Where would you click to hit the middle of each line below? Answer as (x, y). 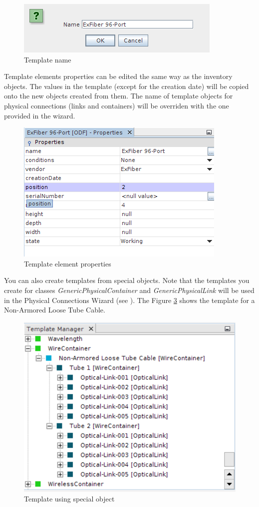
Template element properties (68, 263)
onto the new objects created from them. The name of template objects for (119, 96)
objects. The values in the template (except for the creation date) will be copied (127, 86)
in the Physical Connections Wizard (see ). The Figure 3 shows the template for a (129, 300)
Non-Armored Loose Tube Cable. (55, 310)
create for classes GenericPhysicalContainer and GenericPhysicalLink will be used (129, 290)
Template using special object (69, 499)
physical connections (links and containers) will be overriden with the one (117, 105)
